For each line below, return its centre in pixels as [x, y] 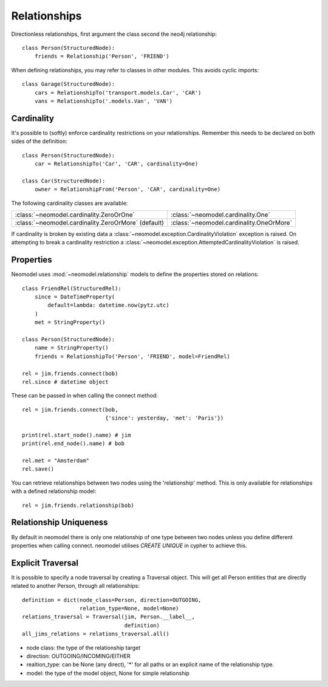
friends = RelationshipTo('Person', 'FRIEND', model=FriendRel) [132, 356]
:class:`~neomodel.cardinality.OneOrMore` [232, 223]
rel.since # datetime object [65, 382]
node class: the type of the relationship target [84, 647]
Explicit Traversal [45, 563]
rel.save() [38, 469]
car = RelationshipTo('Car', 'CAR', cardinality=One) [116, 164]
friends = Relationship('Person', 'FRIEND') [102, 57]
